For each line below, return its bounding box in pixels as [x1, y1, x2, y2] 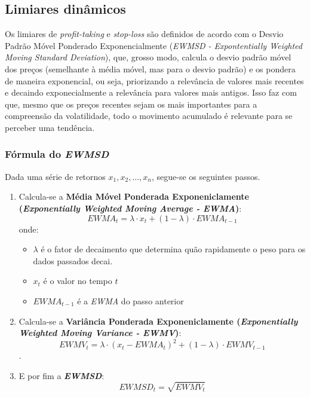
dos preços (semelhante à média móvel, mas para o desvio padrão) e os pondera [5, 62, 296, 75]
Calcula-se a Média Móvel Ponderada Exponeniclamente [19, 190, 249, 203]
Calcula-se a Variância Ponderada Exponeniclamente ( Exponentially [19, 314, 298, 327]
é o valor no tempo [43, 274, 112, 287]
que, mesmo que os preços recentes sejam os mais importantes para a [5, 97, 257, 110]
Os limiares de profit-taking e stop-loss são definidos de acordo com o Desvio [5, 28, 284, 40]
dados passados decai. [33, 254, 113, 267]
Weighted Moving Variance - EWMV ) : [19, 326, 182, 339]
